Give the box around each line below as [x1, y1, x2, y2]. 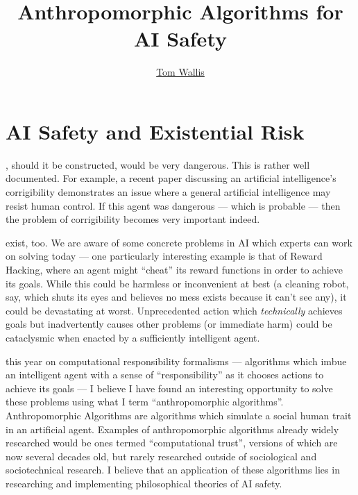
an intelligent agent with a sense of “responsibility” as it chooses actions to [6, 367, 324, 382]
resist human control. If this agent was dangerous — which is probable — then [6, 198, 341, 212]
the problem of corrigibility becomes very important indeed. [6, 212, 260, 226]
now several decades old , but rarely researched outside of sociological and [6, 448, 317, 463]
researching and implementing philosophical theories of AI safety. [6, 476, 282, 490]
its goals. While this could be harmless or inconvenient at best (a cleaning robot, [6, 276, 349, 290]
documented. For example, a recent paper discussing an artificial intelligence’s [6, 171, 336, 185]
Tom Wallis [156, 65, 205, 79]
